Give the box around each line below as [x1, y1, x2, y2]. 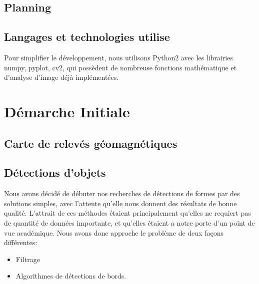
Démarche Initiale [4, 101, 130, 121]
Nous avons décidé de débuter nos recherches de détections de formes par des [4, 188, 240, 199]
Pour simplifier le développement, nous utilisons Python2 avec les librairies [4, 52, 233, 62]
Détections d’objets [4, 165, 106, 180]
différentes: [4, 237, 37, 248]
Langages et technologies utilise [4, 29, 170, 44]
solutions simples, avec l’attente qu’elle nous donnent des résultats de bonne [4, 198, 237, 208]
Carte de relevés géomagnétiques [4, 135, 177, 151]
